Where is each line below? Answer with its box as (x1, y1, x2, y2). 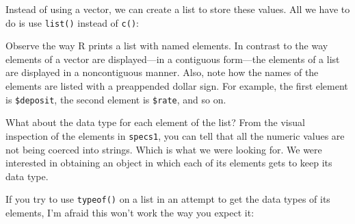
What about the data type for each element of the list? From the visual (5, 115, 305, 129)
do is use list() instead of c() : (5, 15, 139, 29)
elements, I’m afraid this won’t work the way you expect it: (5, 205, 254, 219)
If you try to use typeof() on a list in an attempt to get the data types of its (5, 192, 330, 206)
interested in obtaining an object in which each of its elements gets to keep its (5, 155, 332, 170)
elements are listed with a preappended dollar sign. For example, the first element (5, 79, 348, 93)
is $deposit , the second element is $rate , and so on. (5, 92, 226, 106)
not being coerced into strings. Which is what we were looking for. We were (5, 142, 322, 156)
